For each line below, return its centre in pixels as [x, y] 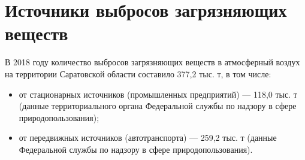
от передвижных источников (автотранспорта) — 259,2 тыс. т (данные [148, 138]
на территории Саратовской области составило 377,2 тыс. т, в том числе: [138, 73]
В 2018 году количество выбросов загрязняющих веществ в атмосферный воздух [152, 62]
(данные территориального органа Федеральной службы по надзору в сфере [158, 106]
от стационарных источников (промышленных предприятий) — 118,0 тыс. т [158, 94]
